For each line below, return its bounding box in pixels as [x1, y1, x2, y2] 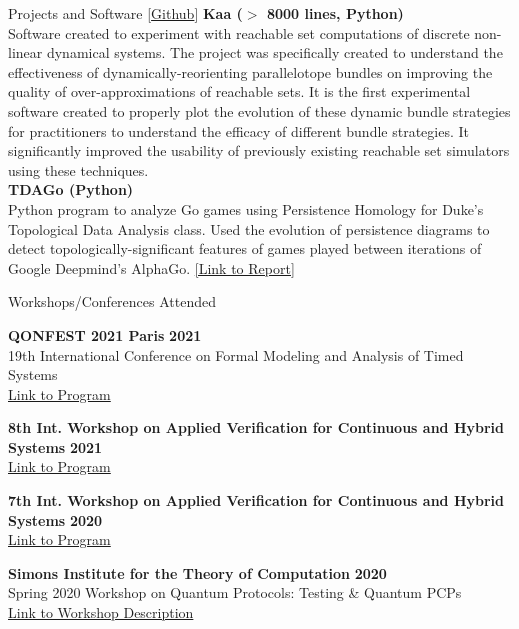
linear [8, 42, 43, 63]
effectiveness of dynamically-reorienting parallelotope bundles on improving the [8, 61, 493, 82]
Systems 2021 [8, 436, 103, 457]
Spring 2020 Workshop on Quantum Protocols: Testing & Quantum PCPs [8, 582, 462, 603]
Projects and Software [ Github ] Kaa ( [8, 3, 243, 23]
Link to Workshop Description [8, 602, 194, 623]
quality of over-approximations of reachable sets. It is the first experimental [8, 81, 471, 102]
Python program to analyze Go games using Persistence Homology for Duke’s [8, 198, 484, 219]
